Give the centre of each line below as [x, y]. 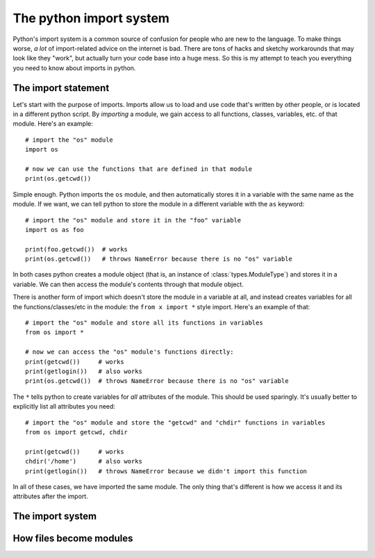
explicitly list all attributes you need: [64, 407]
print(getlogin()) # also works [84, 371]
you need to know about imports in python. [74, 68]
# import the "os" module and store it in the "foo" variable [133, 220]
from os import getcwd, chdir [77, 432]
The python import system [91, 18]
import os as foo [55, 230]
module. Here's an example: [53, 124]
